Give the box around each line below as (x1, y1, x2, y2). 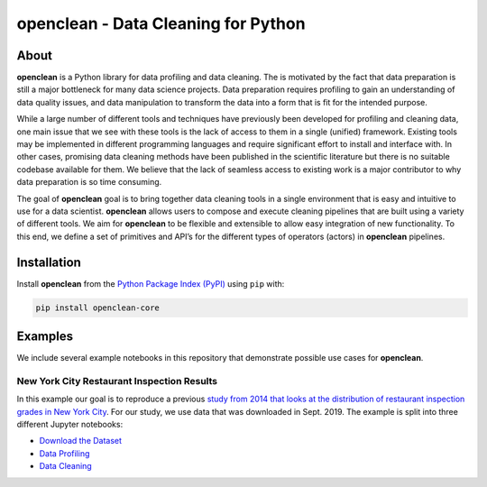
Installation (16, 254, 81, 270)
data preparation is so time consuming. (16, 177, 162, 188)
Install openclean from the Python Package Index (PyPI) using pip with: (16, 278, 285, 289)
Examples (16, 329, 74, 345)
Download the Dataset (39, 436, 122, 446)
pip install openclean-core (35, 302, 160, 313)
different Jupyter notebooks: (16, 419, 124, 430)
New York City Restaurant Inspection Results (16, 374, 218, 387)
